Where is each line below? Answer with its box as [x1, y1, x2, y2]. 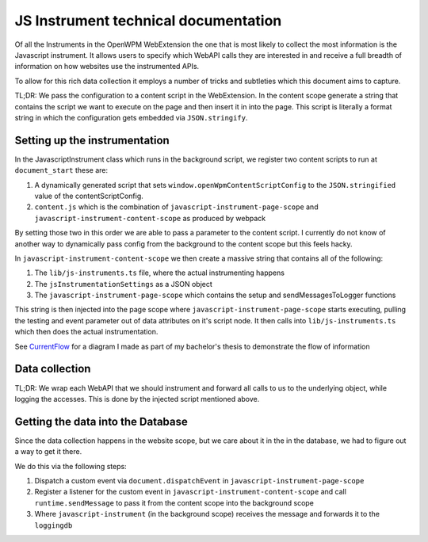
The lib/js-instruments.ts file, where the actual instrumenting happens [34, 268, 285, 277]
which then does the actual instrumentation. [14, 327, 159, 337]
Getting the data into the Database [14, 414, 188, 428]
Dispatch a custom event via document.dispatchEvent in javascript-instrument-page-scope [34, 476, 365, 486]
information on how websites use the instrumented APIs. [14, 62, 200, 71]
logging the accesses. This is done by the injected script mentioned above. [14, 394, 260, 403]
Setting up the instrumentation [14, 133, 170, 147]
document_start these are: [14, 166, 109, 175]
